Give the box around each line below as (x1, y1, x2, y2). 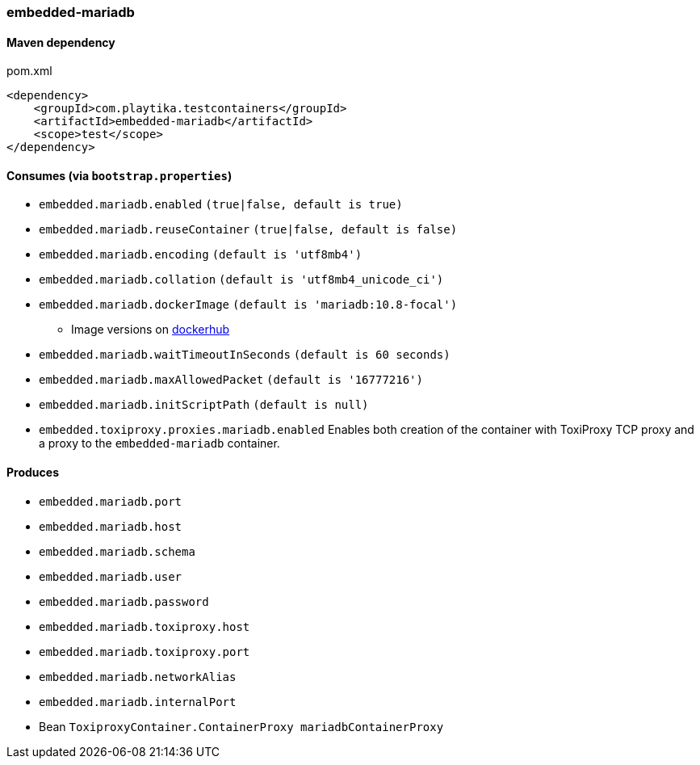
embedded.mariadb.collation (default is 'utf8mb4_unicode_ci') (39, 273, 444, 287)
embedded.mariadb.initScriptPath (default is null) (39, 398, 369, 412)
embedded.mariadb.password (39, 595, 209, 608)
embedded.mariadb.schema (39, 544, 195, 558)
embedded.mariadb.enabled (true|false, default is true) (39, 198, 403, 212)
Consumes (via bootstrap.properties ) (6, 168, 233, 183)
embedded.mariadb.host (39, 519, 182, 533)
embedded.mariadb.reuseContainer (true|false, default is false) (39, 223, 458, 237)
